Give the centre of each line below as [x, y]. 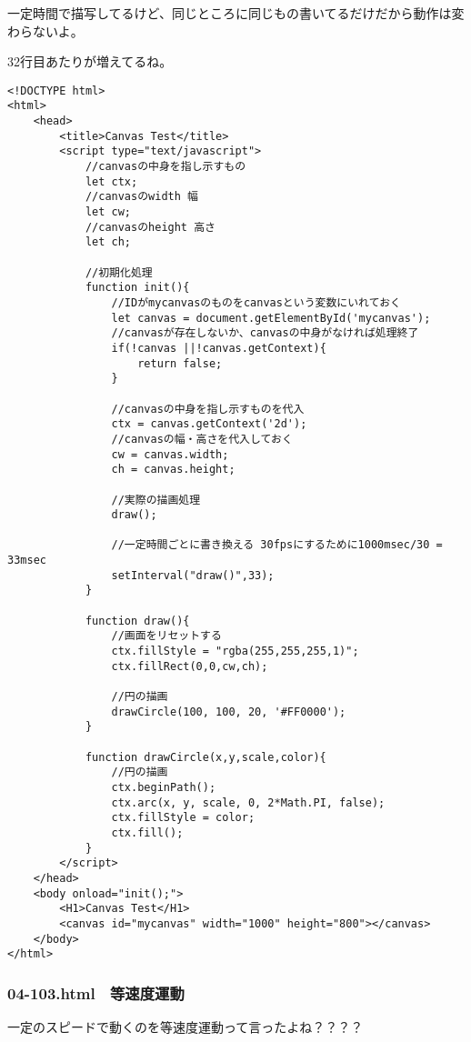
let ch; [108, 242]
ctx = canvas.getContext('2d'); [209, 424]
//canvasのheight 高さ [150, 227]
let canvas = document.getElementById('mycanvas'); [271, 318]
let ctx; [111, 181]
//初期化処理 [119, 272]
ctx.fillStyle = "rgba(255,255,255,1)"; [235, 651]
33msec [27, 561]
